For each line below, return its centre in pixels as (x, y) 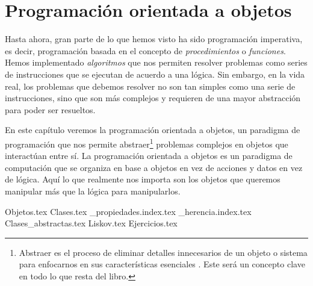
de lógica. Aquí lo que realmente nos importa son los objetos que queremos (143, 179)
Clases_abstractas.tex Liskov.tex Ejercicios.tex (91, 223)
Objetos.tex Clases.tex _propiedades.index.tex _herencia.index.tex (128, 211)
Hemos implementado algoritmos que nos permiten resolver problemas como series (156, 62)
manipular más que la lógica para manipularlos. (93, 191)
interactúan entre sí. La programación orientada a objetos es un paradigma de (149, 156)
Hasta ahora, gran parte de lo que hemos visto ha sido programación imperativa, (154, 39)
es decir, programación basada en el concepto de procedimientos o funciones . (145, 50)
